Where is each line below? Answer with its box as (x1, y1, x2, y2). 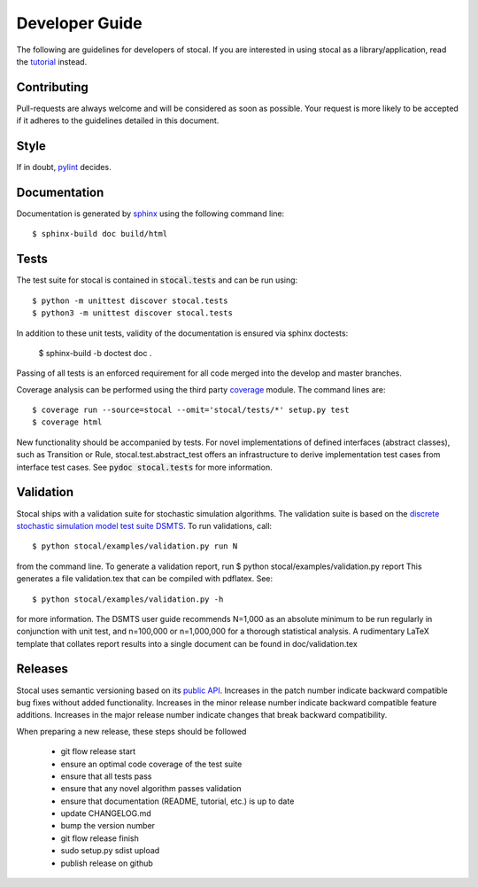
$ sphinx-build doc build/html (32, 229, 168, 239)
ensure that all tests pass (60, 771, 152, 782)
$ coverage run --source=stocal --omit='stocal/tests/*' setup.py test (32, 405, 350, 416)
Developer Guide (16, 13, 143, 33)
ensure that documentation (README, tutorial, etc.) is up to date (60, 796, 295, 806)
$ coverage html (32, 417, 103, 427)
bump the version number (60, 821, 155, 831)
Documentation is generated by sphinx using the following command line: (16, 208, 285, 219)
